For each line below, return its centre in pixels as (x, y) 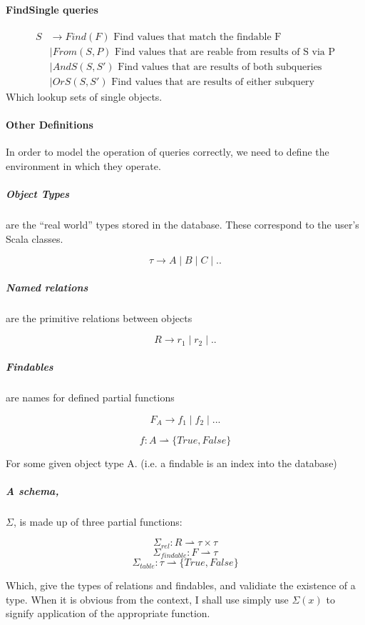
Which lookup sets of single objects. (84, 96)
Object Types (38, 194)
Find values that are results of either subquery (213, 82)
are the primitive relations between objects (99, 317)
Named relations (47, 287)
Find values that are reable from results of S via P (225, 52)
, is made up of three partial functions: (98, 521)
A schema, (32, 490)
